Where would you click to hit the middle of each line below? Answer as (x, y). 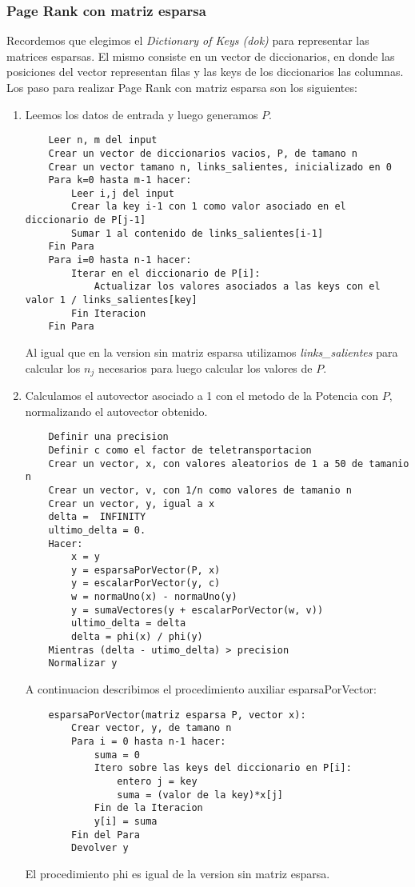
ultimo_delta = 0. (97, 530)
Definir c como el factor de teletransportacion (180, 450)
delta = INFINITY (97, 517)
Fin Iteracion (109, 313)
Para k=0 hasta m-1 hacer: (120, 180)
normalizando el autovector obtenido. (116, 411)
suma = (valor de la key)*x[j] (200, 795)
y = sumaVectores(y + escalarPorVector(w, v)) (198, 610)
